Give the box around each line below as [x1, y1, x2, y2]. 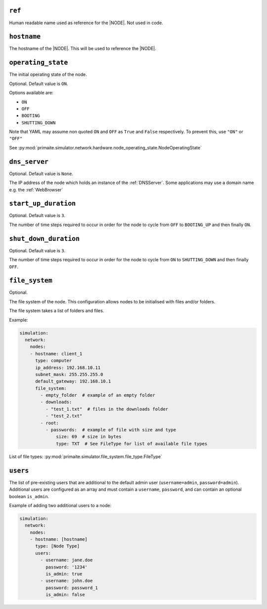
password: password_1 [45, 585, 98, 591]
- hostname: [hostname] [30, 537, 88, 542]
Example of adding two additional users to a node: [9, 502, 111, 508]
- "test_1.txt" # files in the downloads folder [45, 406, 169, 412]
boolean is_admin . [9, 493, 49, 499]
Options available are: [9, 90, 54, 96]
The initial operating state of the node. [9, 72, 88, 78]
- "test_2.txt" [45, 413, 83, 419]
